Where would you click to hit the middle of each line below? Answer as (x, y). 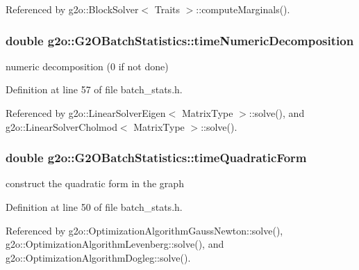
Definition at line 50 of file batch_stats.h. (94, 207)
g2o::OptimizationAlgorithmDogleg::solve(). (98, 257)
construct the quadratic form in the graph (95, 183)
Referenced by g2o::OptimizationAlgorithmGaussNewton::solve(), (144, 230)
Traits (167, 9)
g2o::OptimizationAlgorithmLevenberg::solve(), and (115, 244)
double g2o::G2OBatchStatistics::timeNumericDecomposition (180, 40)
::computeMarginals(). (243, 9)
